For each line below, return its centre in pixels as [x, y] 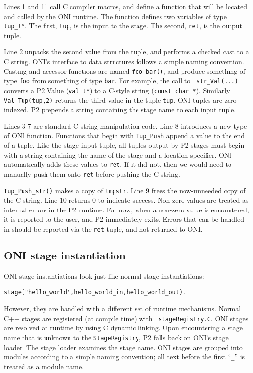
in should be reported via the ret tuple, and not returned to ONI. [103, 229]
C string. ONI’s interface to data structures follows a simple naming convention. [124, 61]
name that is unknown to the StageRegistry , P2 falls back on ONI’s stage [116, 337]
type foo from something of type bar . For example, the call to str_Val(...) [121, 81]
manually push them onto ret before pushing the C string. [92, 174]
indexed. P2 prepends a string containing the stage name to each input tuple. [120, 109]
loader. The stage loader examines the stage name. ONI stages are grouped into [123, 347]
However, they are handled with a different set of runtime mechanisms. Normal [123, 309]
